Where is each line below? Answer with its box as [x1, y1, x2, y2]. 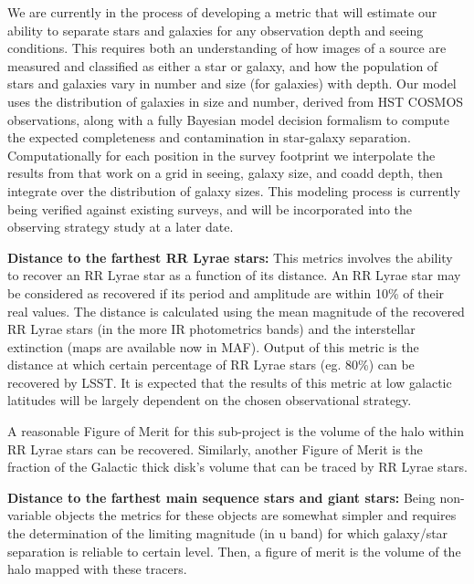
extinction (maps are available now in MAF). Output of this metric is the [7, 337, 419, 356]
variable [7, 506, 51, 525]
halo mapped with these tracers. [7, 559, 187, 579]
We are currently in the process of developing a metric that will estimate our [7, 3, 437, 21]
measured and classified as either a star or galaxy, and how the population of [7, 56, 438, 75]
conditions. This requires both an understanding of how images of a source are [7, 38, 447, 57]
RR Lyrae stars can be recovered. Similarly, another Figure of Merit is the [7, 439, 423, 458]
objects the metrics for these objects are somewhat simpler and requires [55, 506, 457, 525]
